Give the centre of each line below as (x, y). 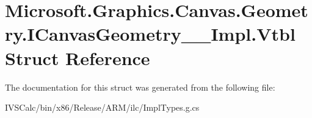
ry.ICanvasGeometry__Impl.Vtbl (150, 34)
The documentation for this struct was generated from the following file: (140, 87)
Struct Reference (78, 57)
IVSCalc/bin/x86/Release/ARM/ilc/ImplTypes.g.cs (102, 107)
